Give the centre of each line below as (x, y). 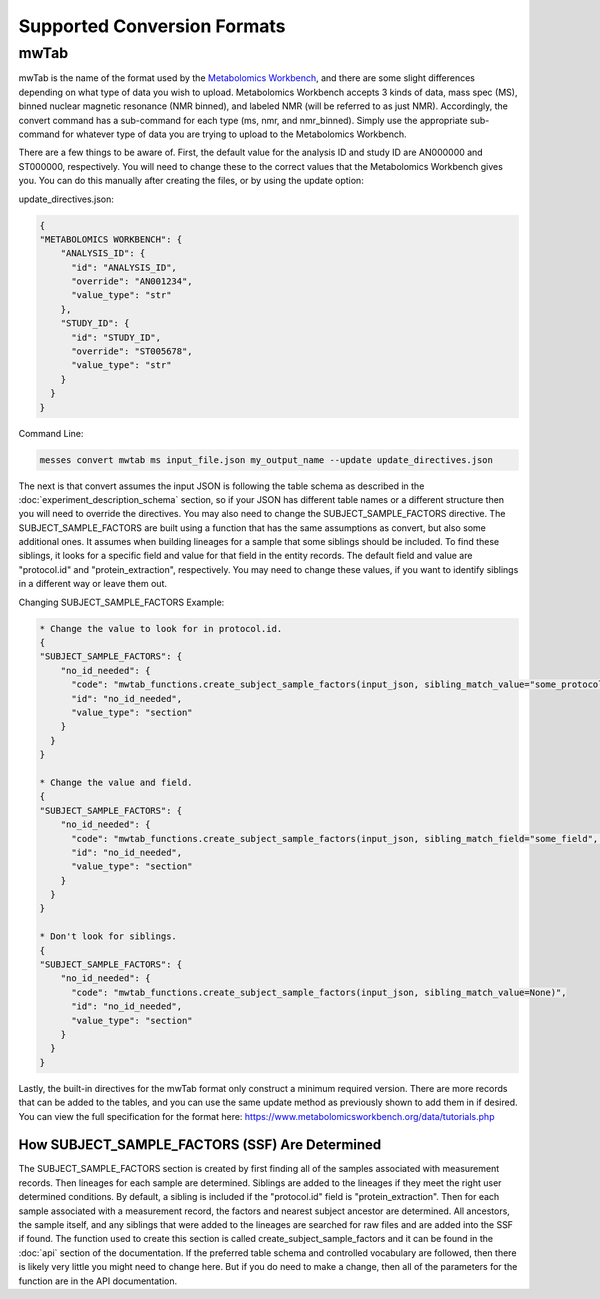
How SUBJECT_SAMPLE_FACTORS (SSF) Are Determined (200, 1145)
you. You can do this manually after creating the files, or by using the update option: (191, 181)
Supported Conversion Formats (152, 26)
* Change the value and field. (116, 782)
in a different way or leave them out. (92, 584)
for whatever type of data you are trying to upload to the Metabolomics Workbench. (234, 134)
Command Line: (51, 433)
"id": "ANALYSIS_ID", (124, 267)
